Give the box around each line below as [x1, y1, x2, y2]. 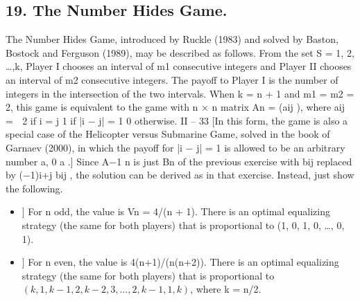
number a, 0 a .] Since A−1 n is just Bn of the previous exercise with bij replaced [6, 154, 352, 168]
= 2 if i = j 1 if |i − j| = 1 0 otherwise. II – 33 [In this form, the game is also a [6, 113, 348, 127]
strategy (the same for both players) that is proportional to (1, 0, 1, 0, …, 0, [22, 217, 345, 232]
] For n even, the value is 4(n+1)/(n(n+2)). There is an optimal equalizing [22, 255, 339, 269]
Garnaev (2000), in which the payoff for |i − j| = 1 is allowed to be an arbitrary [6, 140, 345, 154]
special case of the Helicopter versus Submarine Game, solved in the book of [6, 127, 330, 141]
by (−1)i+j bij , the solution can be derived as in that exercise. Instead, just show [6, 167, 354, 182]
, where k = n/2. [190, 282, 262, 296]
